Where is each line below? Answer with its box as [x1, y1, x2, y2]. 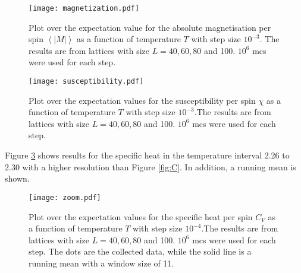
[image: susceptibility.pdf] [29, 77, 144, 86]
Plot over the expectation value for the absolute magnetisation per [29, 21, 271, 33]
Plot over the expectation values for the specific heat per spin [29, 210, 253, 223]
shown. [5, 172, 30, 185]
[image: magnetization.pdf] [29, 4, 140, 12]
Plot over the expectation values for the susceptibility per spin [29, 94, 256, 106]
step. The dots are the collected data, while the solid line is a [29, 245, 252, 258]
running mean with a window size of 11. [29, 256, 174, 269]
